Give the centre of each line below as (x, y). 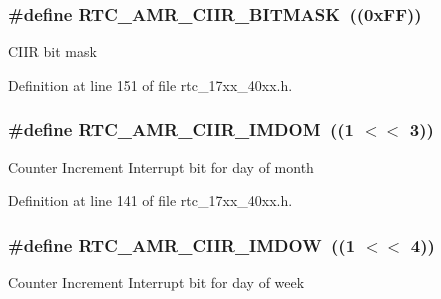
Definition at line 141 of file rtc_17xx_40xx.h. (150, 200)
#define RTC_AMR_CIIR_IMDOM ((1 (181, 129)
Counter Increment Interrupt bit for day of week (156, 282)
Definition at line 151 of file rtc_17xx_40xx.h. (150, 84)
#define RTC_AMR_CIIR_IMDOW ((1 (182, 244)
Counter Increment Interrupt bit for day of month (161, 166)
